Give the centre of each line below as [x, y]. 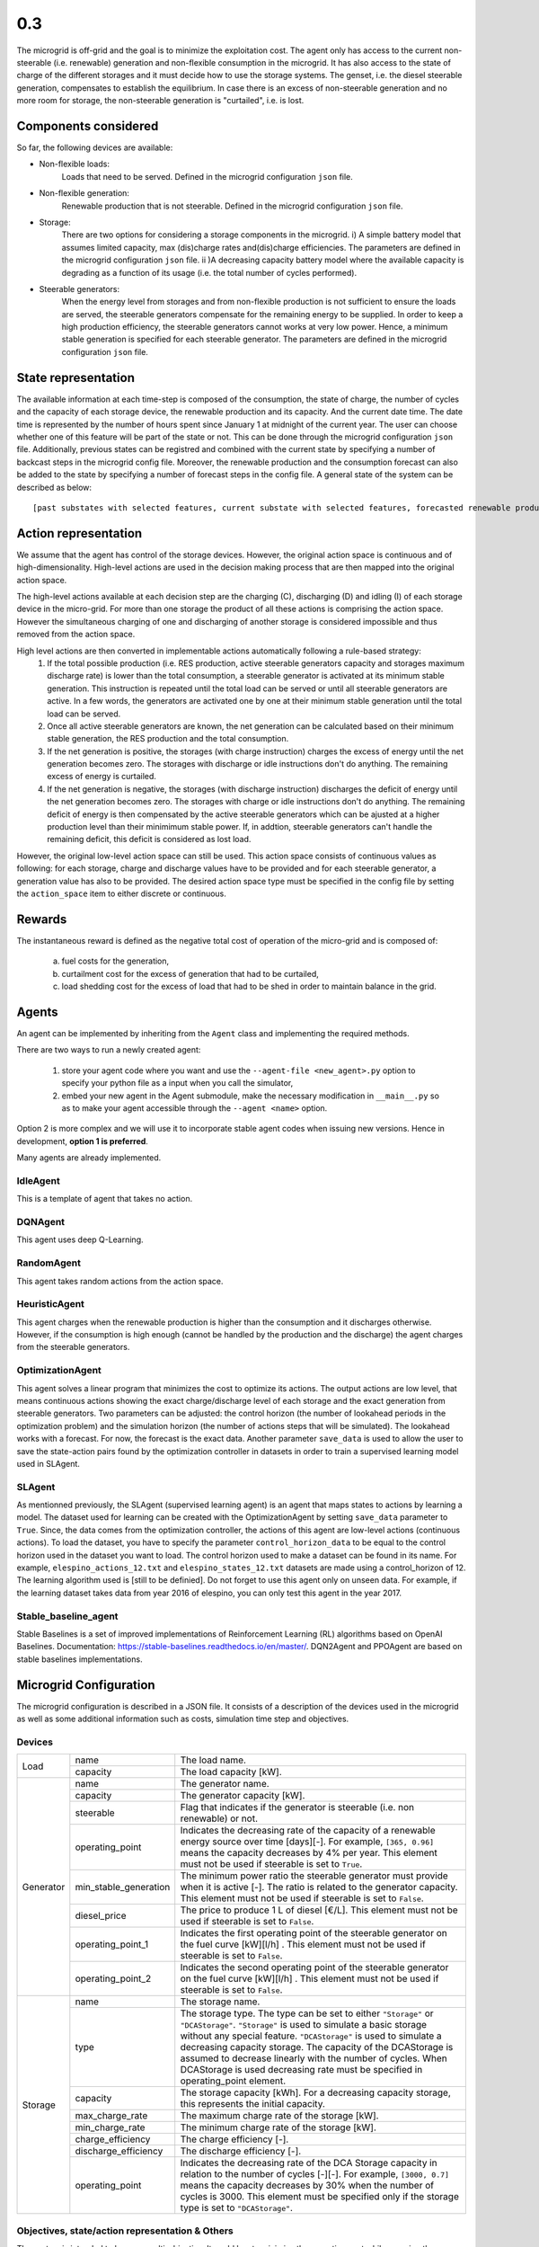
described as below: [54, 487]
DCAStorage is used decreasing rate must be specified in [301, 2070]
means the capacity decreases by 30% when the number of [307, 2186]
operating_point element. [233, 2081]
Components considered [88, 126]
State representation [75, 377]
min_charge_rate [110, 2127]
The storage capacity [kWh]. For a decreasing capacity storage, [315, 2092]
